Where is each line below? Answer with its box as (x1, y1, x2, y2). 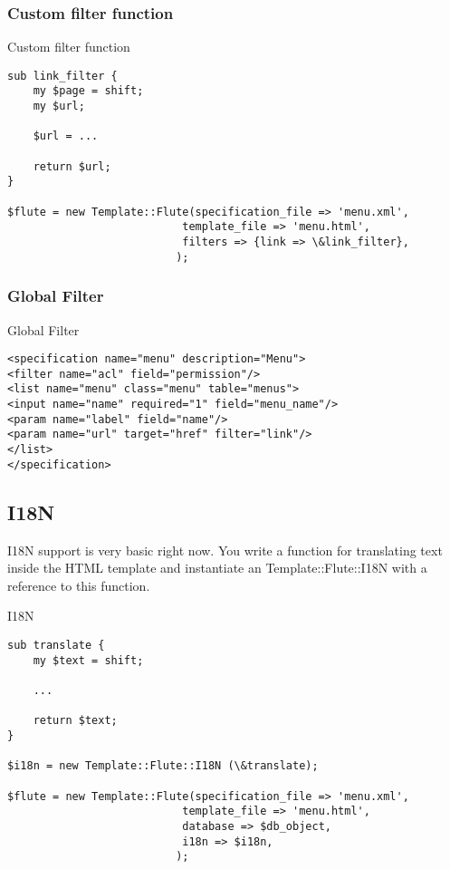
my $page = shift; (33, 84, 144, 98)
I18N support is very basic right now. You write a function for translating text (7, 540, 443, 559)
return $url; (33, 159, 111, 173)
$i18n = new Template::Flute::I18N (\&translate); (7, 759, 319, 773)
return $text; (33, 714, 118, 728)
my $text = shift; (33, 653, 144, 667)
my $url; (33, 100, 85, 113)
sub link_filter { (7, 69, 118, 82)
